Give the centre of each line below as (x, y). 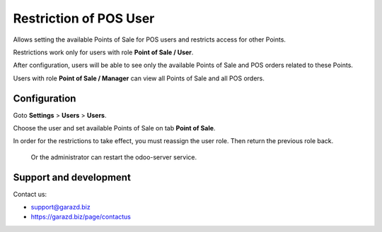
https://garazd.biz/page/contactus (81, 217)
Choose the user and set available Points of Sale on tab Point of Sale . (114, 128)
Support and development (72, 177)
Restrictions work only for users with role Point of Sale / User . (103, 52)
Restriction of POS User (84, 18)
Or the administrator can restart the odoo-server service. (114, 157)
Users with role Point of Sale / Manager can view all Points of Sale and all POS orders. (139, 78)
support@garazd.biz (61, 207)
